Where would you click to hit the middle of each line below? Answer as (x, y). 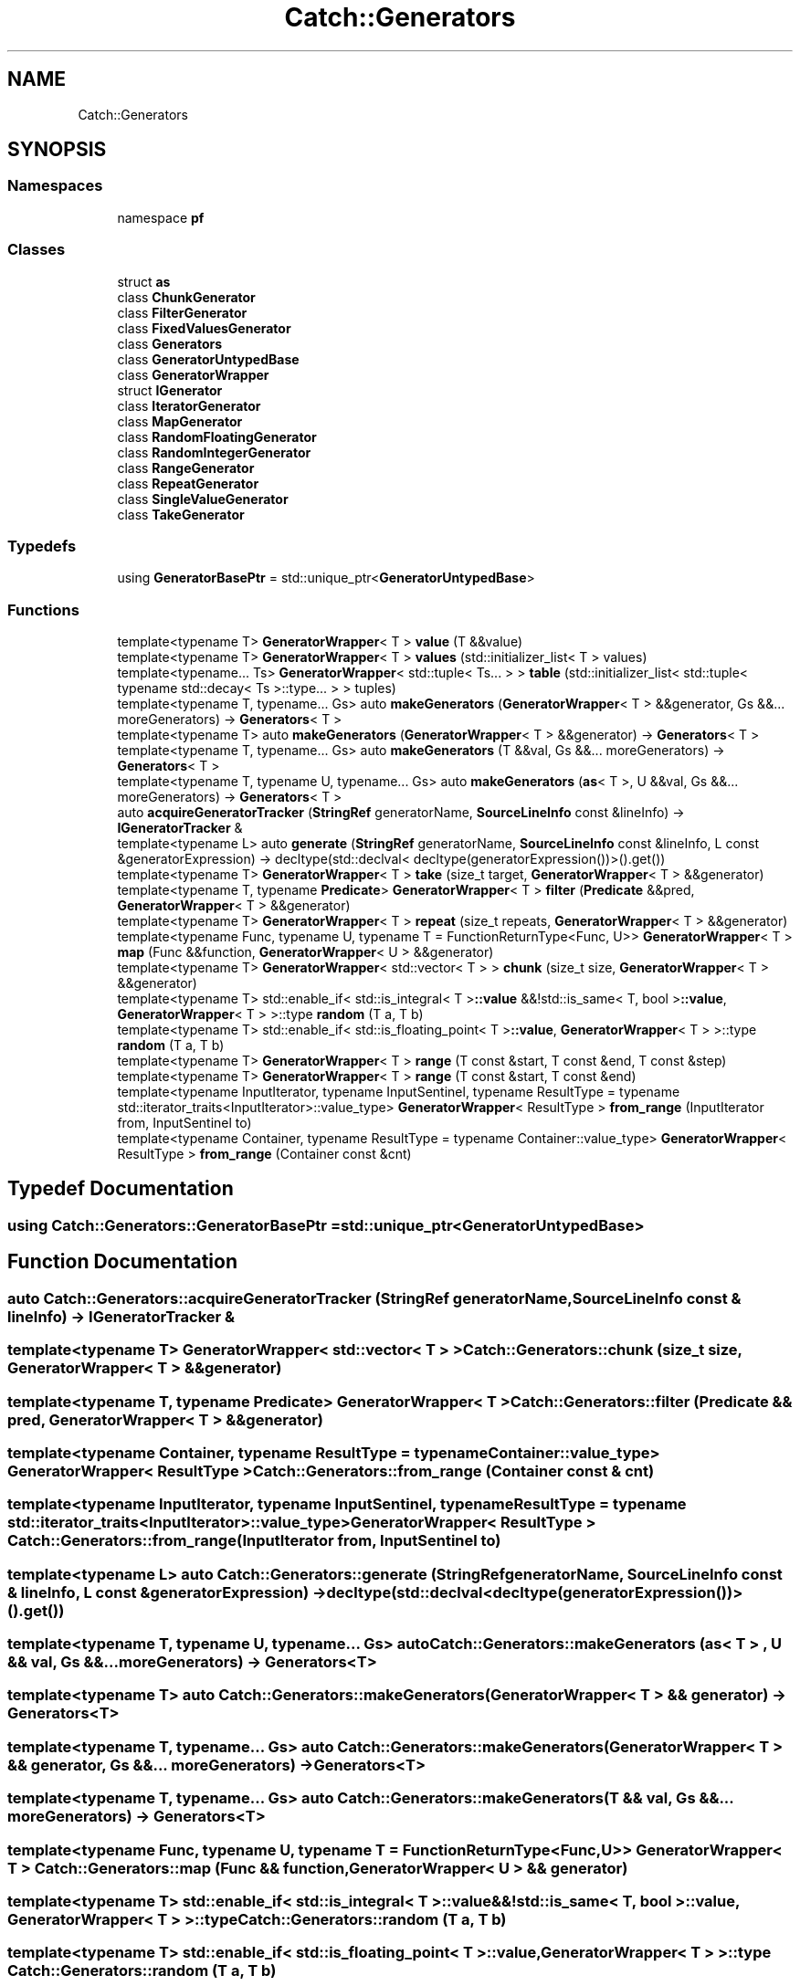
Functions (43, 609)
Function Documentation (122, 1262)
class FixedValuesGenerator (204, 328)
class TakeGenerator (181, 514)
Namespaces (55, 186)
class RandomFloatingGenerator (217, 436)
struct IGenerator (170, 390)
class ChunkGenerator (186, 297)
